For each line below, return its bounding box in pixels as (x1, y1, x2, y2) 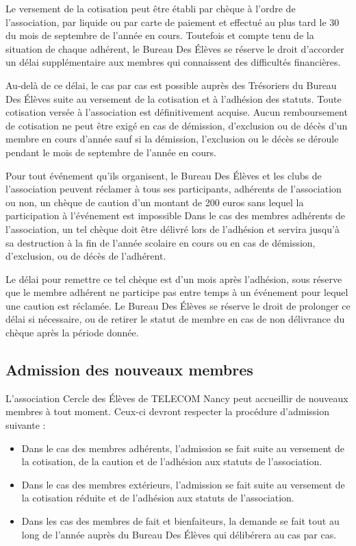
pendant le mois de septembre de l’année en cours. (5, 145, 216, 159)
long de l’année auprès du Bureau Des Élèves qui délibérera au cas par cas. (21, 527, 337, 541)
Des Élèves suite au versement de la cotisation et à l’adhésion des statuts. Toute (5, 91, 342, 106)
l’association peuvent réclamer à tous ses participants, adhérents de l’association (5, 182, 342, 196)
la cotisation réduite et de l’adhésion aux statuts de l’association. (21, 491, 294, 505)
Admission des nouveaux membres (5, 359, 253, 380)
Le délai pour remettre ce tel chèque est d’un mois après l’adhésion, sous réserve (5, 271, 342, 286)
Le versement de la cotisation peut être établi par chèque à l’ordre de (5, 1, 296, 15)
